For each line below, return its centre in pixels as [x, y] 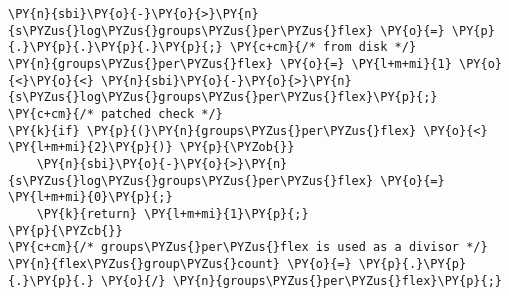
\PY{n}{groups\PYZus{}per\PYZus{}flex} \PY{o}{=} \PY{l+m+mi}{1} [230, 63]
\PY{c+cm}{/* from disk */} [323, 47]
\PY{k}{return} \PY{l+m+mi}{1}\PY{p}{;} [172, 213]
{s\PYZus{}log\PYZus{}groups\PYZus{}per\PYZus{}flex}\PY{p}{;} [223, 97]
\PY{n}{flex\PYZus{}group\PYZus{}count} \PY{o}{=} [180, 263]
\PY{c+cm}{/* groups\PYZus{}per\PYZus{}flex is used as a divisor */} [248, 247]
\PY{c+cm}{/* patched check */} [115, 113]
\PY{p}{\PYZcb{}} [65, 230]
